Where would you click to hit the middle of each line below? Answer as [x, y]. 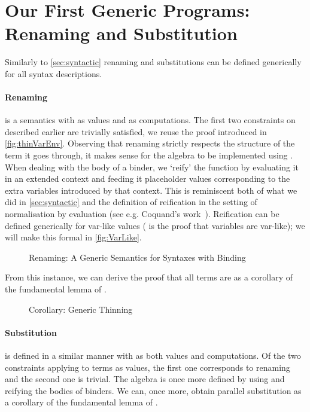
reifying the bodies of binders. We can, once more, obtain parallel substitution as [153, 390]
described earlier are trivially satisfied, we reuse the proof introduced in [136, 131]
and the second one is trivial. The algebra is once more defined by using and [145, 379]
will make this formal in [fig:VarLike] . [73, 237]
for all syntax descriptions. [54, 73]
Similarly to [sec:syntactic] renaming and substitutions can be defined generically [153, 62]
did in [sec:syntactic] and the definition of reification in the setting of [131, 202]
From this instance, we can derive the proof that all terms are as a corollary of [149, 277]
